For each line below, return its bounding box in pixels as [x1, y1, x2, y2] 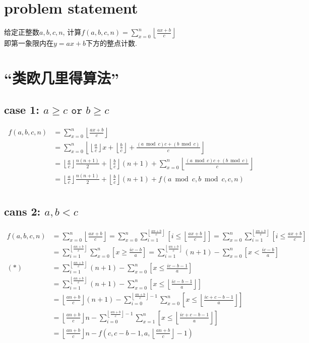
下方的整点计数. [86, 38, 137, 48]
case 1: [4, 102, 39, 117]
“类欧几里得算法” [4, 67, 119, 88]
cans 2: [4, 203, 41, 219]
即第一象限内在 [4, 38, 53, 48]
